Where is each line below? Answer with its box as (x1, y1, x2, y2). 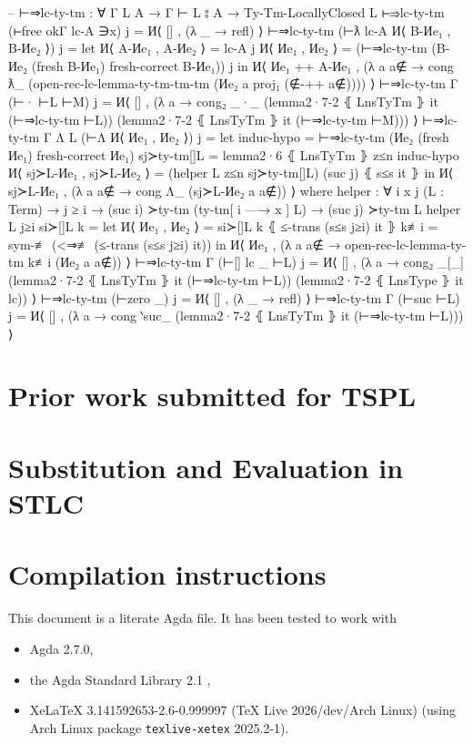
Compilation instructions (8, 555, 327, 593)
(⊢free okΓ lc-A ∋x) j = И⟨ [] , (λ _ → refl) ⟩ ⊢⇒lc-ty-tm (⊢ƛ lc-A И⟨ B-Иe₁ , (8, 20, 451, 39)
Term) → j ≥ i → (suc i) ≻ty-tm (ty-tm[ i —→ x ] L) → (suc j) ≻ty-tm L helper (8, 199, 461, 218)
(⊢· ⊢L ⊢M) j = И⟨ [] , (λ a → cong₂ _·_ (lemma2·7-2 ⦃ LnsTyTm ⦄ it (8, 91, 438, 110)
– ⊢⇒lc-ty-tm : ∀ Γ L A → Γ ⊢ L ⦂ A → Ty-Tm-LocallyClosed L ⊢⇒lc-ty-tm (8, 3, 445, 21)
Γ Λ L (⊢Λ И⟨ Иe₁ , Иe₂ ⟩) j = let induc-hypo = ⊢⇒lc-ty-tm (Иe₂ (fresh (43, 127, 449, 147)
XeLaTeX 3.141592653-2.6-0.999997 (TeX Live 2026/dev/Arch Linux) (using (29, 700, 456, 719)
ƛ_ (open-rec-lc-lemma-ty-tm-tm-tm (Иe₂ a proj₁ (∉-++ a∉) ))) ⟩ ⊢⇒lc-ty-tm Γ (8, 74, 458, 93)
